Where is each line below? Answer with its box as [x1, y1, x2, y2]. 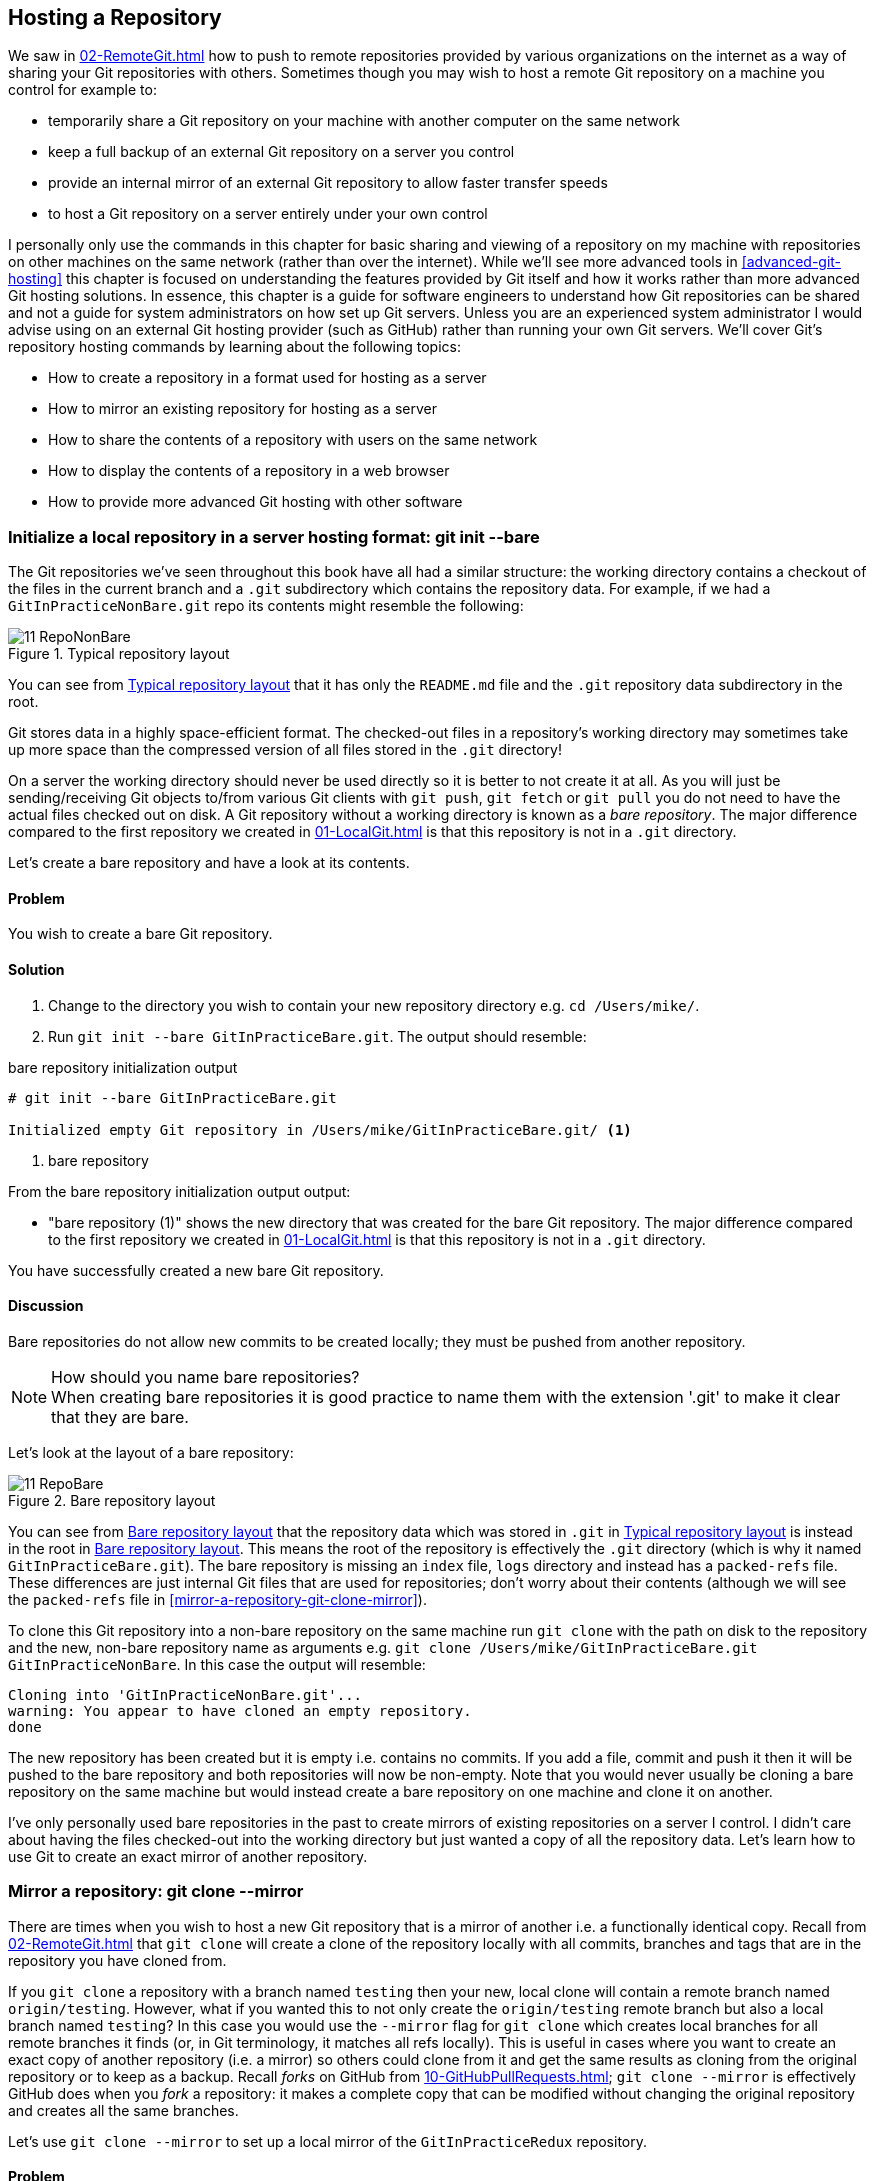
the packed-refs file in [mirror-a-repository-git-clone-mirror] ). [8, 1590, 427, 1608]
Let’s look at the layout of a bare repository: [8, 1443, 294, 1461]
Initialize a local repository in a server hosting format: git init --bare [8, 526, 540, 547]
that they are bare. [51, 1406, 189, 1427]
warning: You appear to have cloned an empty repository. [8, 1702, 472, 1719]
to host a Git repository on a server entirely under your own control [48, 205, 488, 223]
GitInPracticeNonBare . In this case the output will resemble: [8, 1655, 426, 1673]
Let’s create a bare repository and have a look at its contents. [8, 854, 410, 872]
